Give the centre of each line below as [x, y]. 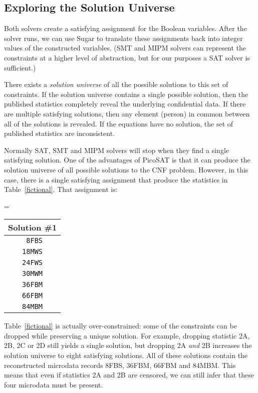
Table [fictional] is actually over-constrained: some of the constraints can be [120, 326]
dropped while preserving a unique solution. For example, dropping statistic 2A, [127, 335]
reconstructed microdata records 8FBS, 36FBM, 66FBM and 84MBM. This [120, 365]
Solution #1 [33, 227]
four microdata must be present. [54, 384]
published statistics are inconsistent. [60, 133]
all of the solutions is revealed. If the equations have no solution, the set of [119, 123]
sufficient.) [20, 67]
